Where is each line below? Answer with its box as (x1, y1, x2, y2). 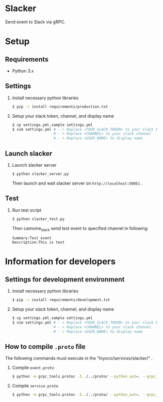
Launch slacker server (12, 162, 57, 168)
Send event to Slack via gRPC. (5, 19, 65, 25)
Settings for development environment (5, 275, 125, 283)
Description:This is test (12, 240, 65, 245)
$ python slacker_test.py (12, 216, 65, 221)
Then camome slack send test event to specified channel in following (12, 225, 148, 232)
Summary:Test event (12, 236, 52, 241)
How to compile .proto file (5, 342, 86, 351)
